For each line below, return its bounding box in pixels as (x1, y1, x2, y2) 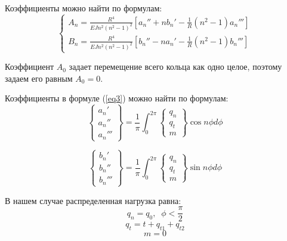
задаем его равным (5, 72, 73, 84)
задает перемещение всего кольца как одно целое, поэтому (69, 60, 282, 73)
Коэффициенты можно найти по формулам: (5, 2, 162, 14)
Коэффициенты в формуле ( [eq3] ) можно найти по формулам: (5, 92, 229, 104)
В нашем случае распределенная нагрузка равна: (5, 194, 181, 206)
